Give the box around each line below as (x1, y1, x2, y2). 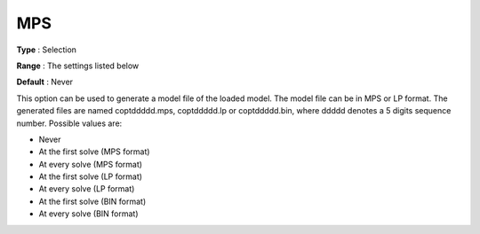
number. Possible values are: (16, 118, 123, 129)
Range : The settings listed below (16, 60, 140, 71)
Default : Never (16, 76, 74, 88)
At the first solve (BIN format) (38, 196, 147, 207)
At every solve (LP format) (38, 183, 135, 194)
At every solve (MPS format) (38, 159, 142, 169)
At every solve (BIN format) (38, 208, 139, 219)
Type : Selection (16, 44, 77, 55)
